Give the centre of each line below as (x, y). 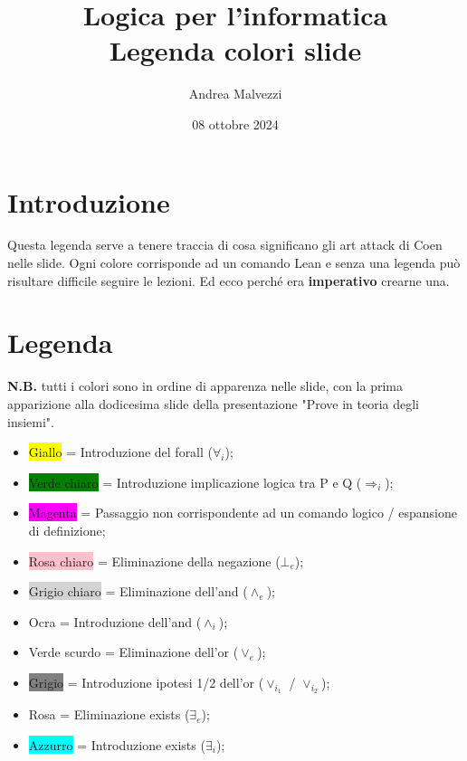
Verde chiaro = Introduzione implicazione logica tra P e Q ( (195, 482)
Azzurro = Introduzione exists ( (117, 744)
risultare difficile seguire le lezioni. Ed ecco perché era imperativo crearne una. (229, 280)
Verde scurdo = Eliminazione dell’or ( (133, 652)
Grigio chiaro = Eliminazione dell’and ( (138, 591)
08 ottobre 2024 (235, 124)
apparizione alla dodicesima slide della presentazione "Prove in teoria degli (213, 403)
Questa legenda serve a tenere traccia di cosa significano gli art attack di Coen (225, 245)
